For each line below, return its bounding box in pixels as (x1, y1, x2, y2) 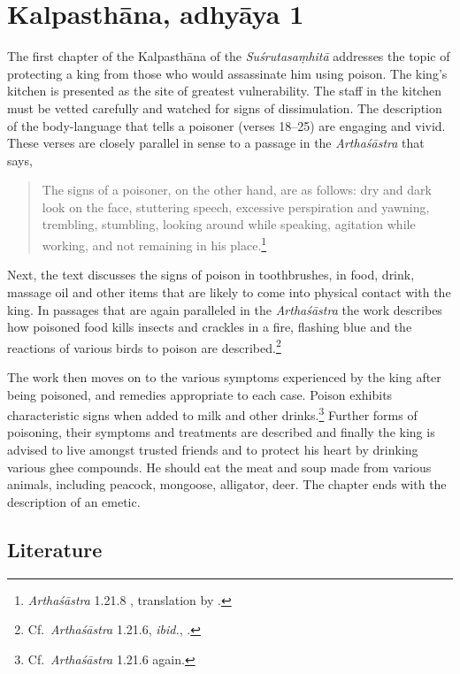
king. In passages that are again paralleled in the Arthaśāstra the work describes (7, 300, 442, 318)
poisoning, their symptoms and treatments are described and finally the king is (7, 423, 435, 441)
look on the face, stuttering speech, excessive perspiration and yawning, (42, 197, 430, 216)
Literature (7, 535, 103, 563)
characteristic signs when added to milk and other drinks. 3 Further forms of (7, 403, 418, 424)
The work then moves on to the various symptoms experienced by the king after (7, 367, 441, 386)
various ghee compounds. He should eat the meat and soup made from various (7, 457, 432, 476)
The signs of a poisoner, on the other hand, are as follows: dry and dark (42, 180, 432, 199)
